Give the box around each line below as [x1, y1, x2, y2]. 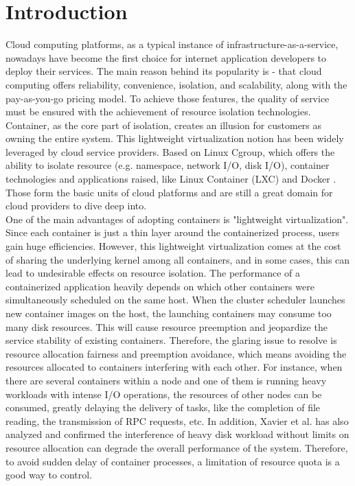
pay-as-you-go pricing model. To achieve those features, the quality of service [5, 91, 330, 105]
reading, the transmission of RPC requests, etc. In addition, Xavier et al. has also [5, 413, 349, 428]
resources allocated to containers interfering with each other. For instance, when [5, 360, 343, 374]
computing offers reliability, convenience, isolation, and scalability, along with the [5, 77, 347, 91]
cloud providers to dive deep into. [5, 198, 147, 213]
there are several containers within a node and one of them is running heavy [5, 373, 327, 387]
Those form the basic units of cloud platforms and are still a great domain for [5, 185, 333, 199]
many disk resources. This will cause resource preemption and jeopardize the [5, 319, 328, 334]
